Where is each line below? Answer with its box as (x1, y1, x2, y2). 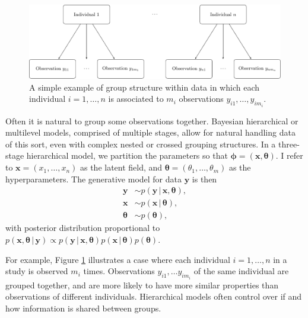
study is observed (5, 265, 68, 277)
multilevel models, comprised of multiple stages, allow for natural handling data (5, 126, 296, 139)
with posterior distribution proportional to (5, 221, 160, 234)
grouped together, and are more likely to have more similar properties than (5, 278, 279, 291)
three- (278, 137, 300, 150)
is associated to (108, 92, 164, 105)
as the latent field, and (80, 161, 163, 174)
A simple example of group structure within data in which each (29, 81, 259, 93)
